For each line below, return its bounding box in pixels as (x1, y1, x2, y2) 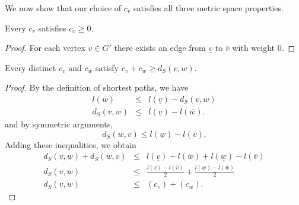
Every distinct (5, 61, 56, 73)
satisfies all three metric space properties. (133, 2, 284, 14)
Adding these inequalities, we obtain (5, 138, 136, 150)
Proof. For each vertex (5, 41, 85, 54)
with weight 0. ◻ (232, 41, 295, 54)
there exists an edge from (114, 41, 206, 54)
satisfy (95, 61, 119, 73)
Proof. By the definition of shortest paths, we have (5, 81, 189, 94)
